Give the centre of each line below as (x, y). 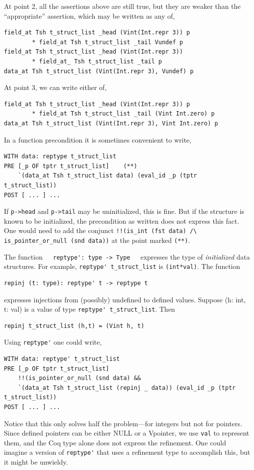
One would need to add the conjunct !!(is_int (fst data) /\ (101, 230)
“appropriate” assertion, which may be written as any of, (89, 15)
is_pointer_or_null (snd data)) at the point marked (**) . (97, 240)
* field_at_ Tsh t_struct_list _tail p (97, 61)
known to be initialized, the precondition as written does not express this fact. (122, 220)
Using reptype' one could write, (53, 342)
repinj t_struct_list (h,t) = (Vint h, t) (74, 326)
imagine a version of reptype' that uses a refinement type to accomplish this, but (127, 452)
